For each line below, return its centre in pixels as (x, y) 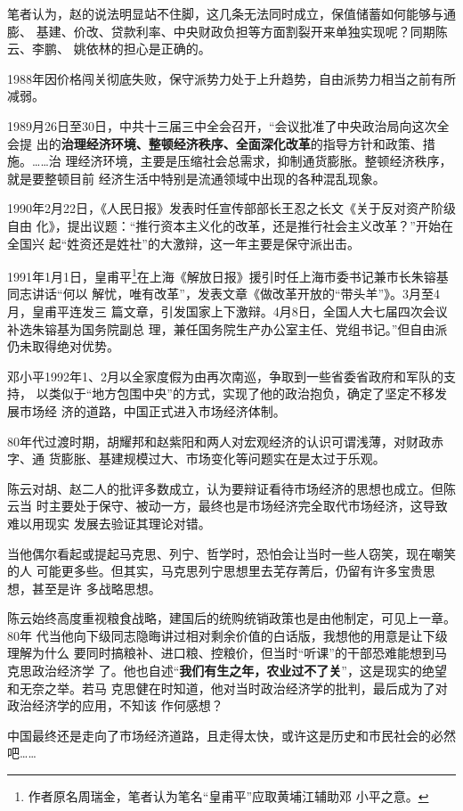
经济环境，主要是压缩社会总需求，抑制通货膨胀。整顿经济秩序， (265, 161)
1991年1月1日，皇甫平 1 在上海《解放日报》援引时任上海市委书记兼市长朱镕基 (228, 275)
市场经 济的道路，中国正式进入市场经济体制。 (152, 410)
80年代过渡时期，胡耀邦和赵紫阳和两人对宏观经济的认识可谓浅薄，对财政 (219, 441)
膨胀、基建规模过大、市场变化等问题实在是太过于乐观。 (223, 459)
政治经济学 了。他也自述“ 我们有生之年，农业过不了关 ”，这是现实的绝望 (239, 671)
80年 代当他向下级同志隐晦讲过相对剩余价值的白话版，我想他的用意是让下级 (227, 635)
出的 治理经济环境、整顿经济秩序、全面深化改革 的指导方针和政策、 (229, 143)
